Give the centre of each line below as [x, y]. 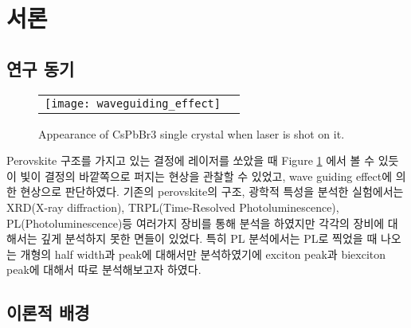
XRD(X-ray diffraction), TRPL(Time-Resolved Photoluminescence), [173, 207]
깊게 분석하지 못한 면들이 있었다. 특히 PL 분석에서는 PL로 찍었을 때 [209, 238]
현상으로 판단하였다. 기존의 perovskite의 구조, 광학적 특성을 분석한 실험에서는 [212, 191]
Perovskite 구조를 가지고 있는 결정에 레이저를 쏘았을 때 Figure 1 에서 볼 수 [191, 160]
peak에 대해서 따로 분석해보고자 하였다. [104, 269]
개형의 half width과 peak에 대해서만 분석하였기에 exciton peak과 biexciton [203, 254]
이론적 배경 [48, 312]
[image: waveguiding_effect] [133, 103]
